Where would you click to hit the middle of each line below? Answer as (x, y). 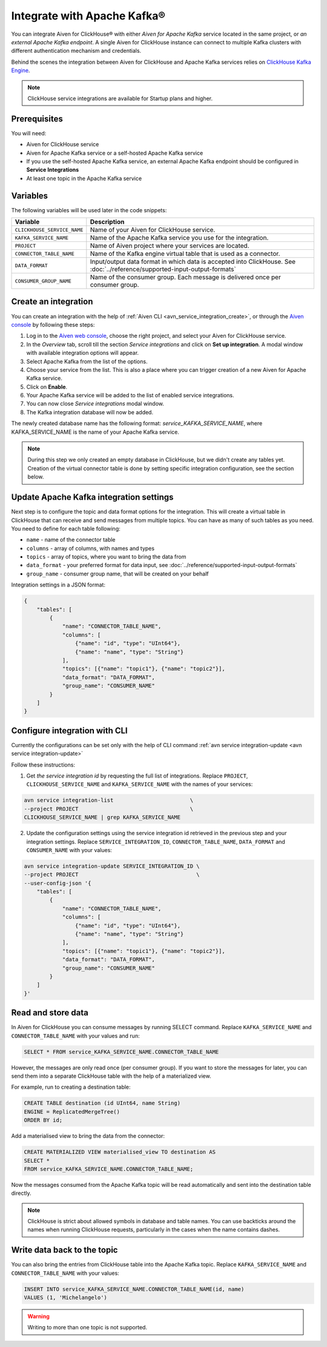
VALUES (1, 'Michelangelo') (65, 1298)
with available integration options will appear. (83, 353)
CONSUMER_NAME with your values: (69, 850)
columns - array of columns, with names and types (90, 548)
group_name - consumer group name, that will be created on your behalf (117, 574)
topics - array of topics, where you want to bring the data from (106, 557)
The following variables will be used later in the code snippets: (89, 210)
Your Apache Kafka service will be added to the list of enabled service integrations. (130, 395)
